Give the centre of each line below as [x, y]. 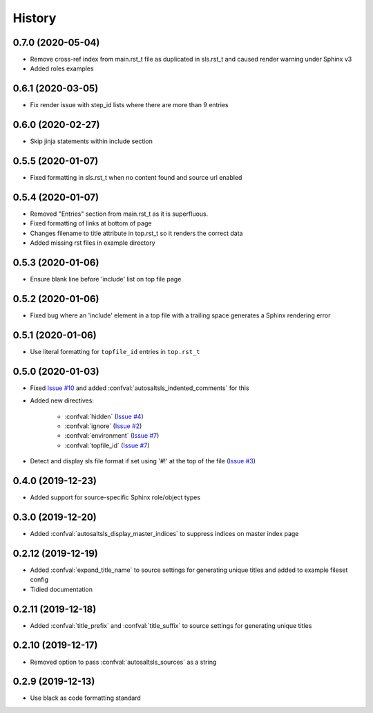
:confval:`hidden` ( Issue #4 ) [104, 416]
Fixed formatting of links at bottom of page [91, 223]
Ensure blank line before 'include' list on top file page [106, 279]
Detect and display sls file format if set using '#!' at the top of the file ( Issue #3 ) [143, 461]
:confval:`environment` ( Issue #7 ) [112, 436]
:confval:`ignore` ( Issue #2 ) [103, 426]
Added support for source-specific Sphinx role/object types [115, 497]
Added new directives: [62, 400]
